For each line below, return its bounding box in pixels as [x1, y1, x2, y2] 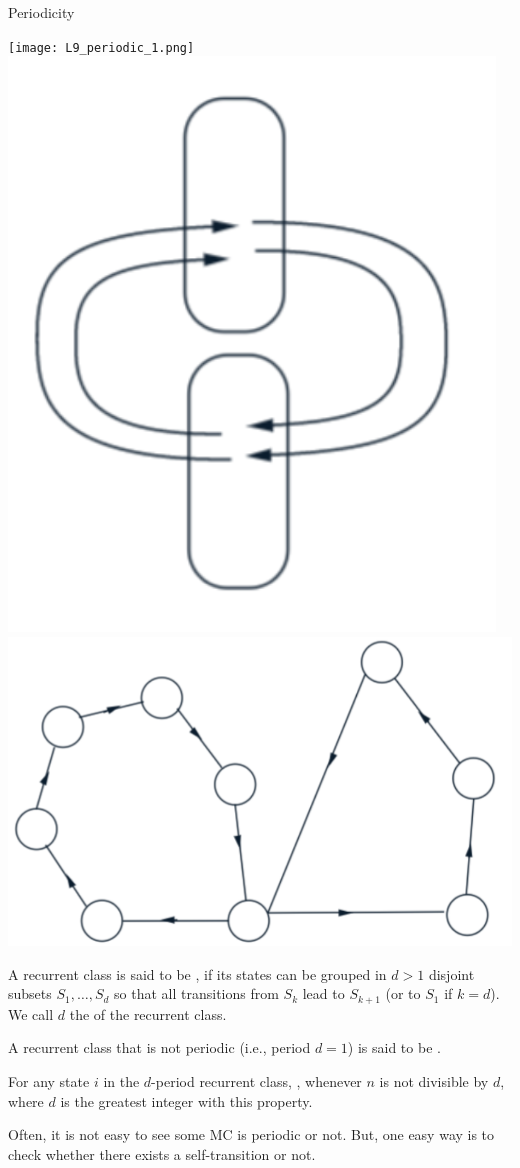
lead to [302, 983, 345, 1004]
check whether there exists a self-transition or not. [8, 1143, 316, 1164]
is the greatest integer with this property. [60, 1090, 313, 1111]
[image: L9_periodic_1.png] [8, 40, 195, 55]
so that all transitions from [114, 983, 279, 1004]
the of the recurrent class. [69, 1003, 227, 1024]
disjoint [428, 963, 475, 984]
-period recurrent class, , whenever [151, 1071, 362, 1092]
